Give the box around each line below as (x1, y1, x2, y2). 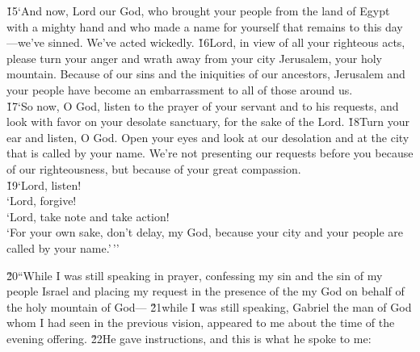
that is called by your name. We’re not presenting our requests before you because (6, 145, 414, 161)
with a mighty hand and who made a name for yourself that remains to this (6, 18, 382, 35)
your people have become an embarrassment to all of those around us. (6, 81, 353, 98)
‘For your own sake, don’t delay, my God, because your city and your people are (6, 224, 404, 241)
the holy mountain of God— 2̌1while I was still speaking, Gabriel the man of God (6, 298, 412, 315)
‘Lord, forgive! (6, 192, 77, 209)
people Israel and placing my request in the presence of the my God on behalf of (6, 283, 405, 300)
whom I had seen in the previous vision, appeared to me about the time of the (6, 314, 395, 331)
